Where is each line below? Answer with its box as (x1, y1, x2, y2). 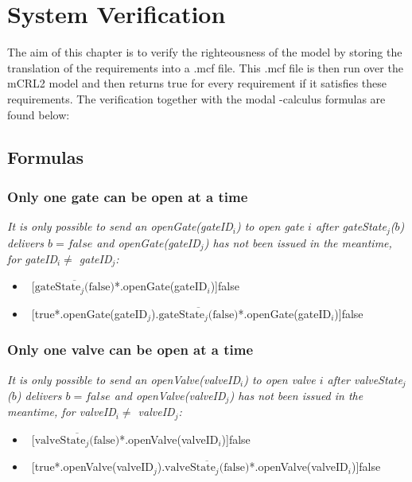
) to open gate (235, 218, 305, 235)
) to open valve (243, 371, 316, 387)
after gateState (315, 218, 387, 235)
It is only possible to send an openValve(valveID (7, 371, 240, 387)
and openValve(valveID (114, 387, 226, 404)
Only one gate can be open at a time (7, 186, 248, 206)
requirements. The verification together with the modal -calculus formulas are (7, 90, 386, 107)
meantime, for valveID (7, 403, 116, 420)
